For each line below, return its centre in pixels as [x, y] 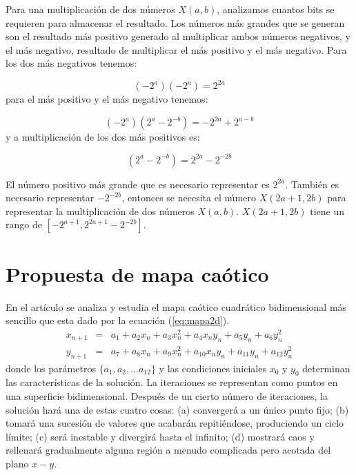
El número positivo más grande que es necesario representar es [138, 184]
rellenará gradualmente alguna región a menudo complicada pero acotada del [168, 450]
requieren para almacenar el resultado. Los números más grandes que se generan [175, 22]
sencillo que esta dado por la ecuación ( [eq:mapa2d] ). [118, 320]
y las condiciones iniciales [212, 368]
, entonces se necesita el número [189, 198]
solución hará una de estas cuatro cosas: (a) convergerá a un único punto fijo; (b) [177, 409]
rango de [24, 224]
